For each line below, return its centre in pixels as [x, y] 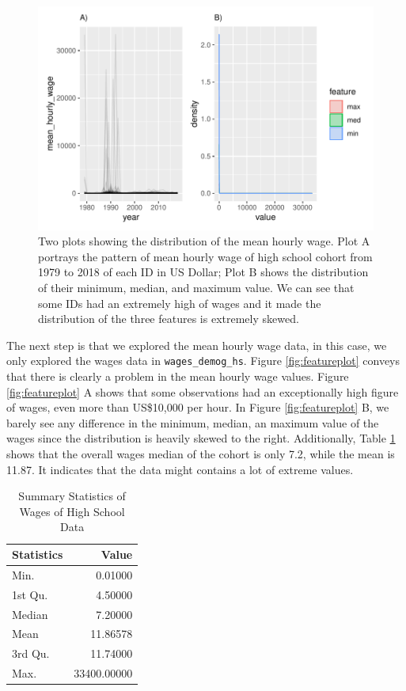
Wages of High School [72, 511]
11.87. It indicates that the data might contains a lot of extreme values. [180, 469]
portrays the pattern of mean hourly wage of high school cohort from [205, 256]
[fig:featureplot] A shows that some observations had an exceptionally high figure [203, 391]
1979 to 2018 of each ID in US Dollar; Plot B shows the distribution [203, 272]
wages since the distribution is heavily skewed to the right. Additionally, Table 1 [201, 438]
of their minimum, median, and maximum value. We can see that [196, 288]
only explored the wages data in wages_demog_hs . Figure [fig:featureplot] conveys [203, 361]
